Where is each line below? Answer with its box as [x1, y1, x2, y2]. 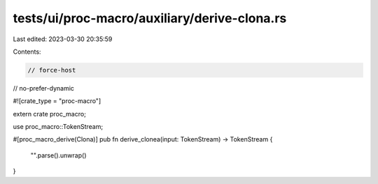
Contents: [13, 47, 41, 56]
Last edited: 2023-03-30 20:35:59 [13, 35, 113, 43]
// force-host [27, 66, 76, 74]
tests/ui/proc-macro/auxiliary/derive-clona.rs [13, 10, 287, 26]
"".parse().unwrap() [30, 151, 87, 160]
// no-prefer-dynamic [13, 84, 75, 92]
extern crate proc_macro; [13, 109, 87, 118]
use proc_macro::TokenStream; [13, 123, 104, 131]
